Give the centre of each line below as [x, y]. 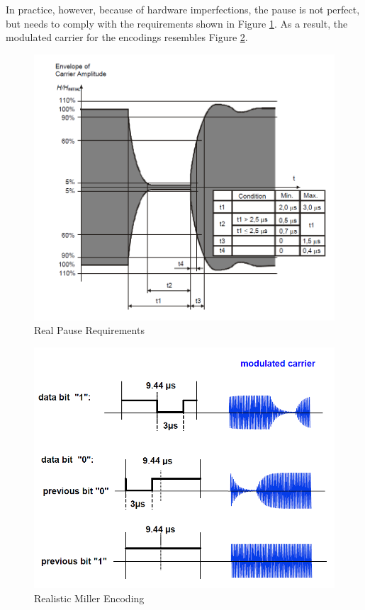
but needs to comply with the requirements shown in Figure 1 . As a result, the [177, 23]
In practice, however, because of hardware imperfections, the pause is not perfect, [183, 9]
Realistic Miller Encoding [89, 598]
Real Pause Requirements [89, 330]
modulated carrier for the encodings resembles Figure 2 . [127, 37]
